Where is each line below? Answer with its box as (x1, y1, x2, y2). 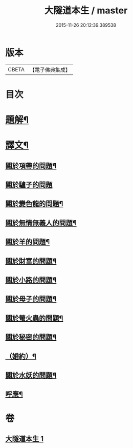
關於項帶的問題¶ (5, 161, 57, 170)
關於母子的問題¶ (5, 295, 57, 303)
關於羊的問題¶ (5, 238, 50, 246)
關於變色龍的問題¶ (5, 200, 63, 208)
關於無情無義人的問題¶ (5, 219, 77, 227)
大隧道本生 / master (44, 5, 128, 16)
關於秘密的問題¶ (5, 333, 57, 342)
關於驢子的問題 (5, 181, 53, 189)
